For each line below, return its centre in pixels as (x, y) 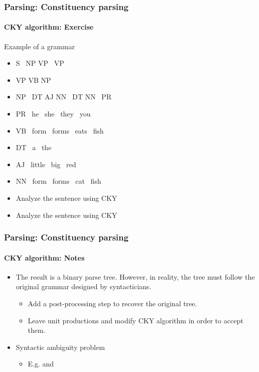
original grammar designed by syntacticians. (84, 286)
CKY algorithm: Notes (44, 257)
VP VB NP (33, 80)
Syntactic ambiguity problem (60, 347)
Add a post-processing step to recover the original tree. (112, 303)
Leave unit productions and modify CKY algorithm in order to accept (136, 320)
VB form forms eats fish (60, 130)
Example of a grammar (40, 46)
